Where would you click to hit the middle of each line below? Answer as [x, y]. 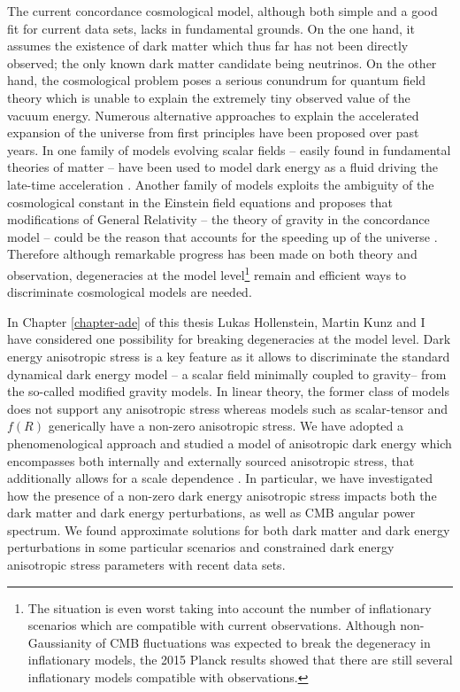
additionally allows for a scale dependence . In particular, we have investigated [220, 478]
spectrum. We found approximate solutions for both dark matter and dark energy [229, 529]
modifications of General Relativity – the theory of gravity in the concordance [218, 219]
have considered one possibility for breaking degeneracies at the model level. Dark [229, 339]
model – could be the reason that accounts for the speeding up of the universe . [222, 236]
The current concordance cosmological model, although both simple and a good [222, 11]
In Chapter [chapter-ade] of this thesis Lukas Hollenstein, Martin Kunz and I [216, 321]
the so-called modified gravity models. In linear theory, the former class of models [228, 391]
